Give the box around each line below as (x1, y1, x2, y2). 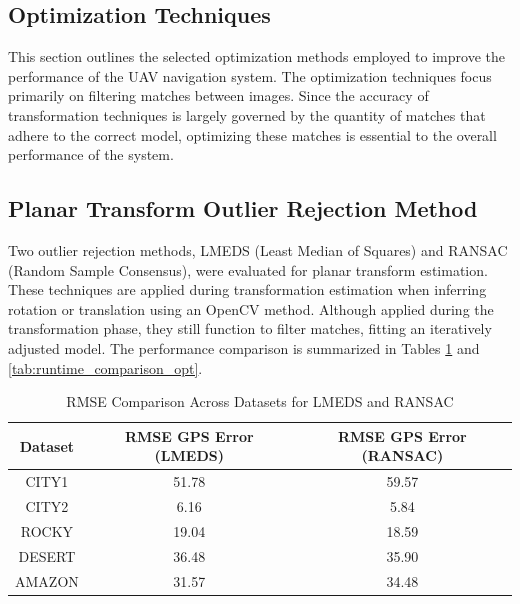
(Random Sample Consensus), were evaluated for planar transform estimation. (8, 259, 488, 280)
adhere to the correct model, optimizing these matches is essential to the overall (8, 124, 497, 145)
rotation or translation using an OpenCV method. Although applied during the (8, 298, 494, 319)
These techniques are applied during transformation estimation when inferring (8, 279, 487, 300)
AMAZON (15, 570, 79, 591)
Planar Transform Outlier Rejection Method (8, 193, 478, 224)
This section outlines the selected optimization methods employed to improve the (8, 46, 505, 67)
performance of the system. (8, 144, 174, 165)
